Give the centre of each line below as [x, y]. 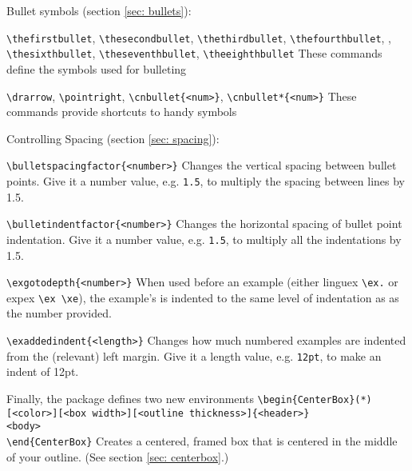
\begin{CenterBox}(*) [315, 399]
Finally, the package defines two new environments [130, 398]
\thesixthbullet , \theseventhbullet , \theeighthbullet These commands [194, 53]
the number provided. [59, 313]
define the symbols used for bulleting [97, 68]
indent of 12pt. [43, 371]
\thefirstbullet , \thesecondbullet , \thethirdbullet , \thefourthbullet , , [199, 37]
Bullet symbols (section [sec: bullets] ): [99, 10]
